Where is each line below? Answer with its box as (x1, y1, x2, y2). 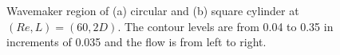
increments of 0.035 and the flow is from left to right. (6, 33, 267, 50)
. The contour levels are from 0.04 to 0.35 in (117, 18, 334, 34)
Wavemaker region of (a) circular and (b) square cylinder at (6, 2, 299, 18)
